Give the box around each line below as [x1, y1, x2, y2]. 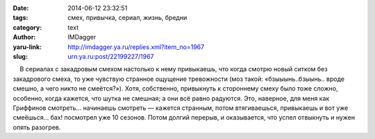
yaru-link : [12, 42, 42, 51]
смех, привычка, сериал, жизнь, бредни [67, 14, 187, 22]
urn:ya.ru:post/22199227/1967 [67, 52, 154, 60]
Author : [12, 33, 36, 41]
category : [12, 23, 42, 31]
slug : [12, 52, 28, 60]
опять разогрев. [12, 123, 61, 131]
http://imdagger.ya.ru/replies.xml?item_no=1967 [67, 42, 205, 51]
